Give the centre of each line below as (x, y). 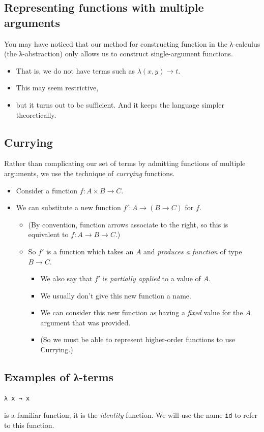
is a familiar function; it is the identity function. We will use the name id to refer (131, 415)
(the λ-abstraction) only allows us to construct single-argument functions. (119, 54)
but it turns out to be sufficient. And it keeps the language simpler (120, 104)
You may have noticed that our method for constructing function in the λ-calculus (132, 43)
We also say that (66, 278)
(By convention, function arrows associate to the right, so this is (128, 224)
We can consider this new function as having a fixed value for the (142, 312)
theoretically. (36, 114)
